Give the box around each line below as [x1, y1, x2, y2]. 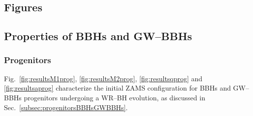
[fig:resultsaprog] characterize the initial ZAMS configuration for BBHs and [4, 83, 231, 93]
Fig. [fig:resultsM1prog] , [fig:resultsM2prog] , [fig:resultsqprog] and [4, 73, 203, 83]
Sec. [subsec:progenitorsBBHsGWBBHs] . [4, 102, 128, 112]
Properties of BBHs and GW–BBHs [4, 28, 192, 44]
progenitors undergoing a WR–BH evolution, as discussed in [24, 92, 205, 102]
